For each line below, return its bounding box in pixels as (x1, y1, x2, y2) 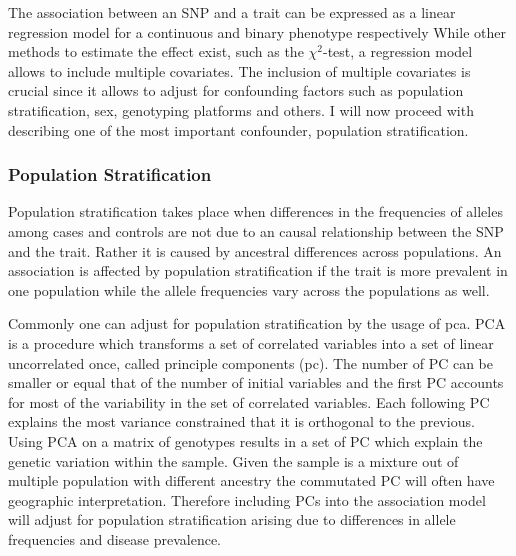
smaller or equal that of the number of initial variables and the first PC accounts (8, 372, 504, 393)
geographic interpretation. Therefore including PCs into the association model (8, 489, 486, 510)
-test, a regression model (322, 41, 473, 62)
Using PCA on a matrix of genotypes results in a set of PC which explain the (8, 430, 483, 451)
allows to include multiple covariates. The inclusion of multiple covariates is (8, 60, 471, 81)
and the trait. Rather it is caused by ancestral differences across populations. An (8, 240, 502, 261)
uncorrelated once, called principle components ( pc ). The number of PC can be (8, 352, 494, 373)
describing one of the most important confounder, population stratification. (8, 119, 469, 140)
